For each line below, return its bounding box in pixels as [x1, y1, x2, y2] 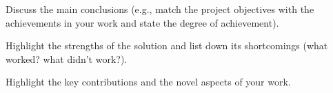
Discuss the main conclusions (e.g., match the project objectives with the [6, 2, 314, 16]
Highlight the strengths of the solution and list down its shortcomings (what [6, 38, 328, 53]
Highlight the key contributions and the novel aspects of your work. [6, 75, 291, 89]
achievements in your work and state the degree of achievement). [6, 15, 279, 29]
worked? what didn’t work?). [6, 51, 128, 66]
